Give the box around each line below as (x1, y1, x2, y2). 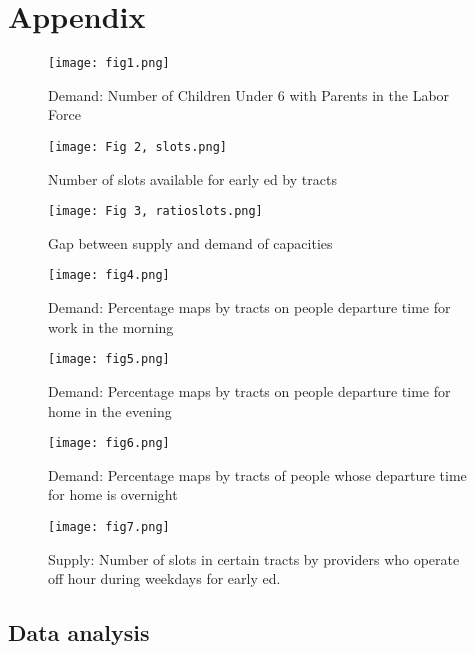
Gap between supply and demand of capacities (48, 232, 333, 253)
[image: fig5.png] (48, 352, 170, 367)
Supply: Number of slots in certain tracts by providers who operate (48, 548, 460, 569)
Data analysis (8, 617, 150, 648)
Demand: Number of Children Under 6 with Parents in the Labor (48, 84, 450, 105)
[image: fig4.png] (48, 268, 170, 283)
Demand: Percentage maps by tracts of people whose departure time (48, 464, 467, 485)
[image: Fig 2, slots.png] (48, 139, 227, 154)
